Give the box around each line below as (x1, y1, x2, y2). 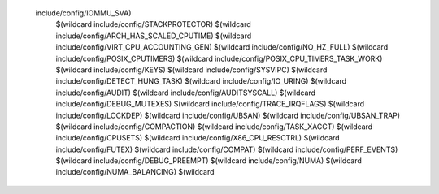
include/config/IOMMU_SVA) (35, 8, 132, 18)
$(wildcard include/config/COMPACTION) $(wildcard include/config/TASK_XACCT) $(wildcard (55, 122, 373, 131)
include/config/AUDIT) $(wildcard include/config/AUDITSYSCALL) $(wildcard (55, 88, 316, 97)
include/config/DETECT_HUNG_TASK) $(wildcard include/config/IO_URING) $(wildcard (55, 76, 347, 86)
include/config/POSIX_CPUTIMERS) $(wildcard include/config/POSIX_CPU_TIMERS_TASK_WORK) (55, 54, 383, 63)
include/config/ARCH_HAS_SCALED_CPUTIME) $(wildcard (55, 31, 252, 41)
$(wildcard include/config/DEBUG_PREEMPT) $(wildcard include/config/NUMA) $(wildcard (55, 156, 362, 166)
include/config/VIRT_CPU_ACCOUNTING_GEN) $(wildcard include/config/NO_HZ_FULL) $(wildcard (55, 42, 389, 52)
